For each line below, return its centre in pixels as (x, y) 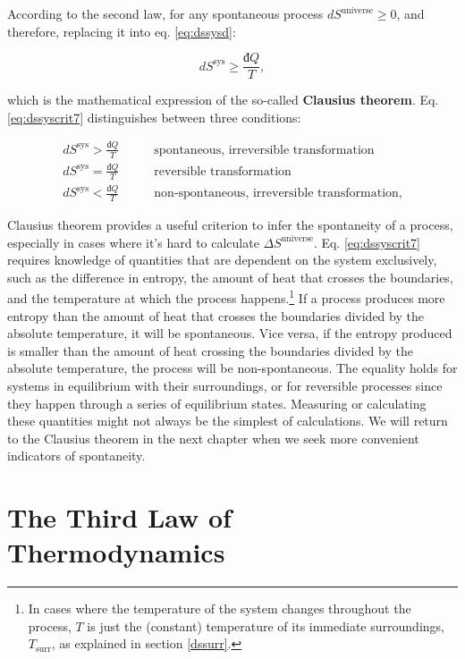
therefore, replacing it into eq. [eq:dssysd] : (122, 31)
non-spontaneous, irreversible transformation (276, 194)
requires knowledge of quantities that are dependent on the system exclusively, (222, 260)
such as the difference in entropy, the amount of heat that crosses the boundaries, (230, 277)
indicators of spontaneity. (76, 456)
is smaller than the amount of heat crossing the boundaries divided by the (210, 350)
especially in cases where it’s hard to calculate (133, 242)
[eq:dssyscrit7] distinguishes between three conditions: (154, 117)
